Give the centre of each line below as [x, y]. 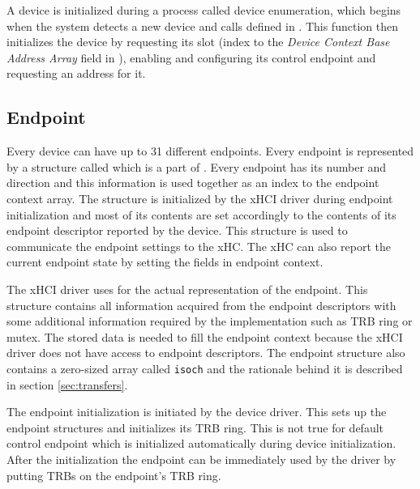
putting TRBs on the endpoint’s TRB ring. [114, 475]
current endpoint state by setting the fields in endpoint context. [165, 262]
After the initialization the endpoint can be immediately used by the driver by [201, 459]
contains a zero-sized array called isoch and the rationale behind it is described [205, 368]
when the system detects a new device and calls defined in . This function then [202, 26]
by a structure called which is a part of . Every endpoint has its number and [197, 166]
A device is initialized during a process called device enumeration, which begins [204, 10]
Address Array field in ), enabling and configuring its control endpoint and [191, 57]
